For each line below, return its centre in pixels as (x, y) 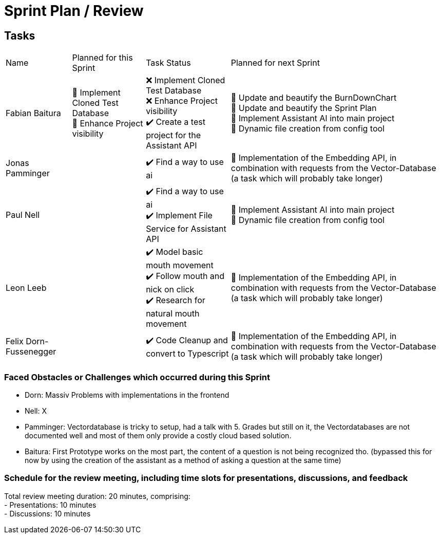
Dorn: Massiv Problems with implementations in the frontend (127, 395)
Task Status (168, 63)
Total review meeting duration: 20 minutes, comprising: (97, 496)
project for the (173, 135)
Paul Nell (23, 215)
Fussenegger (31, 352)
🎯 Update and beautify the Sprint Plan (304, 108)
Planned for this (102, 58)
